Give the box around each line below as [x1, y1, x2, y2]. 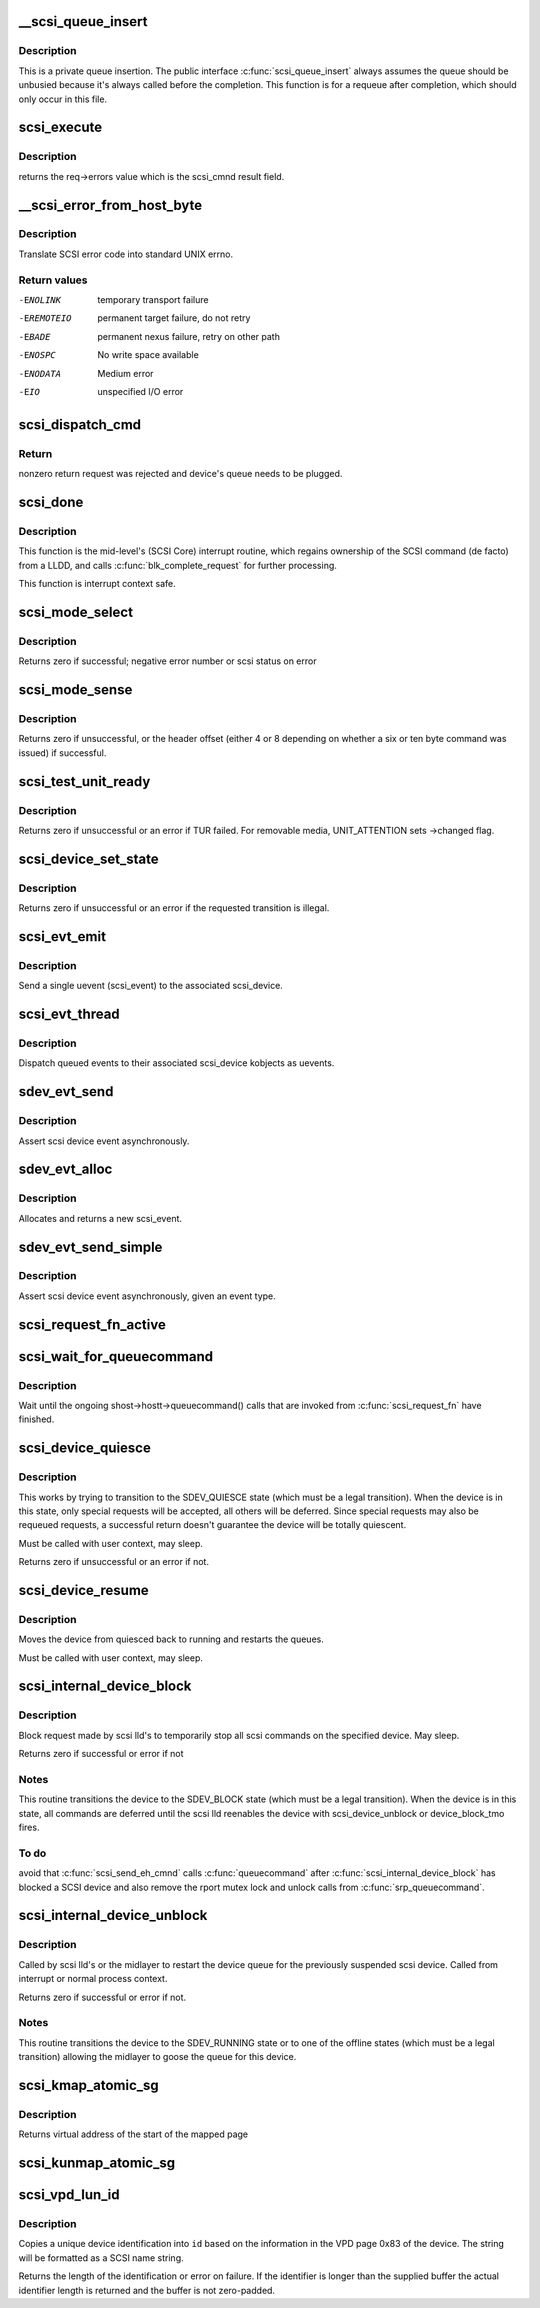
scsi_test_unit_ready [18, 773, 151, 790]
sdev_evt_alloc [18, 1161, 113, 1178]
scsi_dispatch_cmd [18, 416, 142, 433]
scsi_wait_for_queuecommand [18, 1348, 214, 1365]
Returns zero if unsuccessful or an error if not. [18, 1556, 210, 1568]
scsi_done [18, 493, 84, 510]
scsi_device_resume [18, 1581, 149, 1599]
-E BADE [18, 331, 51, 342]
